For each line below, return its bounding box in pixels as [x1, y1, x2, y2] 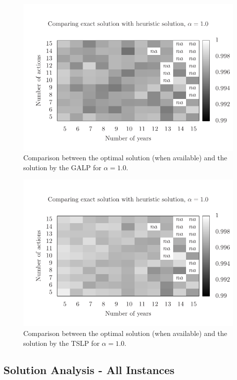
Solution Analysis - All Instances [3, 362, 175, 377]
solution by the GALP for [23, 162, 101, 172]
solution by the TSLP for [23, 337, 100, 348]
